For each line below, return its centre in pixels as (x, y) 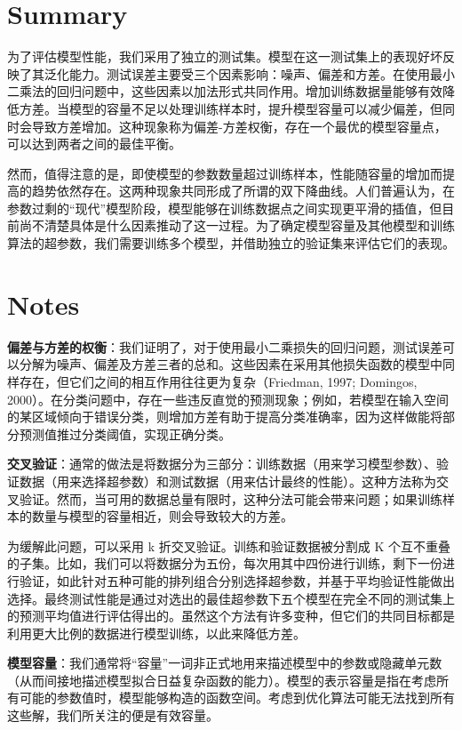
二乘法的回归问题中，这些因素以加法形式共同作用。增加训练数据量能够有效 (225, 91)
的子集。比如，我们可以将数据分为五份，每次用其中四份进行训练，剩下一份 (225, 563)
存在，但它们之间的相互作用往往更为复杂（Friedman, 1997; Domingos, (218, 381)
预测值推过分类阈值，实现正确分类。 (125, 433)
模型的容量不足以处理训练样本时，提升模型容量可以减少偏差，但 (255, 108)
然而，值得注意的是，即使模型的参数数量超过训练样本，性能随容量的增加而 (225, 173)
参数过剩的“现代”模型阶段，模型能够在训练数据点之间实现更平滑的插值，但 (225, 208)
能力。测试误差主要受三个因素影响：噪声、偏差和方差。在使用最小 (262, 73)
